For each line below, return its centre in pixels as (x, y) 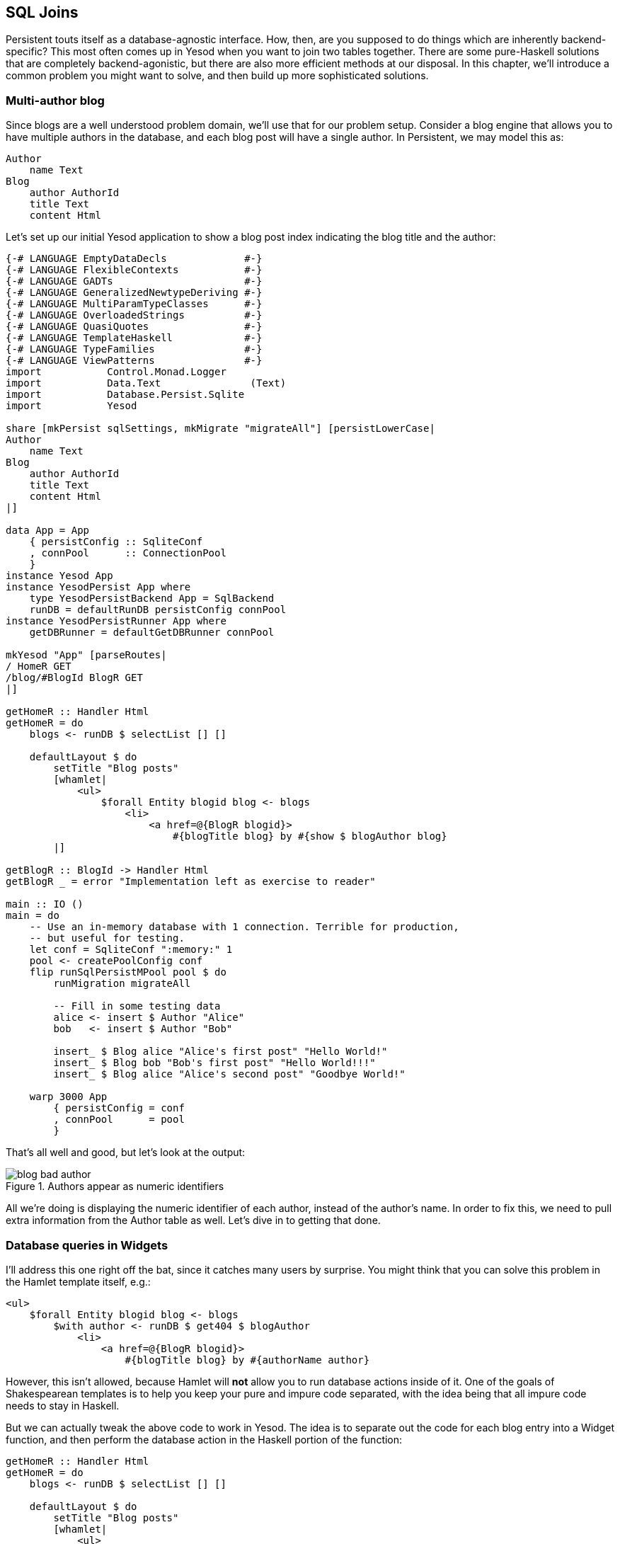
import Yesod (71, 406)
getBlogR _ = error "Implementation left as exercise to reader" (191, 882)
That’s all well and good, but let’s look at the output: (126, 1153)
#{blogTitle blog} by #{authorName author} (247, 1360)
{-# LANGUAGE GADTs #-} (134, 281)
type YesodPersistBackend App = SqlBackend (152, 599)
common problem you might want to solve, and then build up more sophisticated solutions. (217, 76)
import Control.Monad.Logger (116, 372)
